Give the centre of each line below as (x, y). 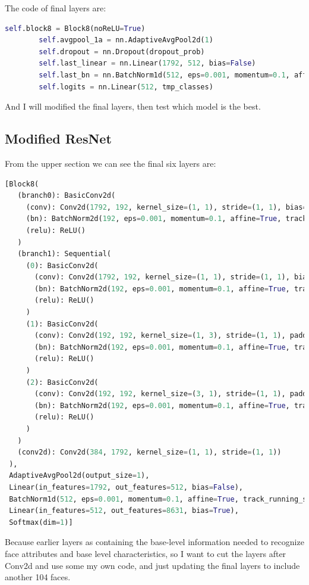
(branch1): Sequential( (64, 254)
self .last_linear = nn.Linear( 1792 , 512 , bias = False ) (147, 63)
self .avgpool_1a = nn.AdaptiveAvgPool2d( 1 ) (126, 40)
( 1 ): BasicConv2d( (62, 324)
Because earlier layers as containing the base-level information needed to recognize (154, 542)
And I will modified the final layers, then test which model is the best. (133, 106)
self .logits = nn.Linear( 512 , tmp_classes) (126, 87)
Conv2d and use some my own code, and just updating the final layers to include (152, 565)
